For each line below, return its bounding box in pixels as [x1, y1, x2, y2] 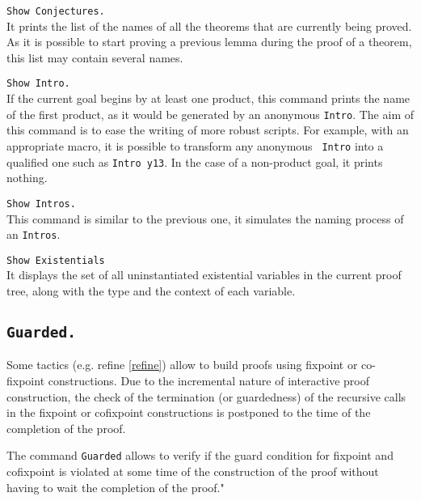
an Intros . [6, 226, 61, 243]
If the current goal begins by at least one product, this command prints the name [6, 90, 410, 107]
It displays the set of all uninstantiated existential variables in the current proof [6, 266, 402, 283]
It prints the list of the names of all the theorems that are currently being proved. [6, 17, 412, 34]
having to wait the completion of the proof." [6, 478, 225, 495]
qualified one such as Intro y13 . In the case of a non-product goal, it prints [6, 153, 383, 170]
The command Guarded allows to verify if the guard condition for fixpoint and [6, 447, 394, 464]
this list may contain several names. [6, 49, 183, 66]
